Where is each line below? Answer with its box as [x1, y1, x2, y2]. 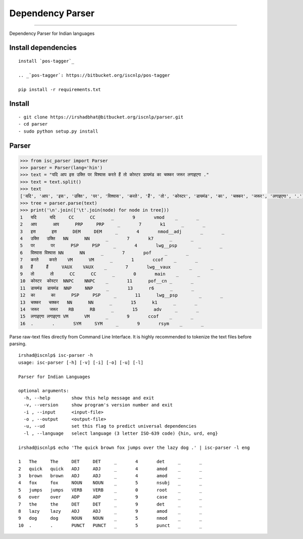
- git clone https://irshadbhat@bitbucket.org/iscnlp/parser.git [18, 114, 184, 120]
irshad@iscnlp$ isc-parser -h [18, 352, 93, 358]
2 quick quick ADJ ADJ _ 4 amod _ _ [18, 466, 202, 472]
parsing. [9, 341, 27, 347]
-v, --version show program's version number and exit [23, 402, 173, 408]
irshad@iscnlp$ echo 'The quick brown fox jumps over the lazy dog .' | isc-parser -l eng [18, 444, 250, 450]
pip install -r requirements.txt [18, 87, 101, 92]
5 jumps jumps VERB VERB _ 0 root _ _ [18, 487, 202, 493]
